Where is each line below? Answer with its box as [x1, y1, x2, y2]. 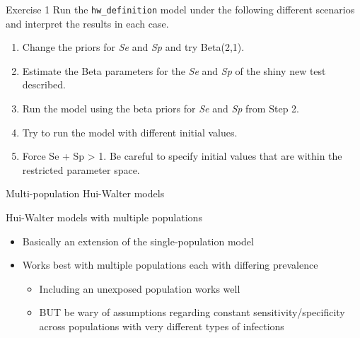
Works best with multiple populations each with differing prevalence [22, 257, 318, 272]
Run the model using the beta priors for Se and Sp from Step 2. [22, 101, 299, 116]
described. [22, 77, 66, 92]
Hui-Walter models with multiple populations [6, 210, 202, 224]
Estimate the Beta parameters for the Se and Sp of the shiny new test [22, 63, 326, 78]
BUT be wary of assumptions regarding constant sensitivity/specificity [39, 305, 345, 320]
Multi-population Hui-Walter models [6, 186, 165, 201]
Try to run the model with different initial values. [22, 124, 238, 139]
